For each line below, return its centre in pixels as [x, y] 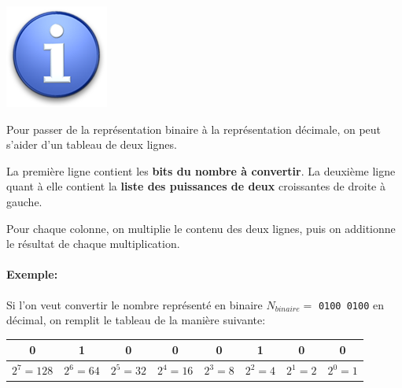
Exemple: [32, 274]
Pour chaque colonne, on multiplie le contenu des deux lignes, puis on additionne [201, 228]
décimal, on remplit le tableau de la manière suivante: [136, 320]
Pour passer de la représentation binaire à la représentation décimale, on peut [194, 129]
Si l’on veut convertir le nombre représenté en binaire [135, 304]
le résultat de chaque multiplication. [93, 244]
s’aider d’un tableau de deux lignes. [92, 144]
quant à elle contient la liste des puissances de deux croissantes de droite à [196, 186]
